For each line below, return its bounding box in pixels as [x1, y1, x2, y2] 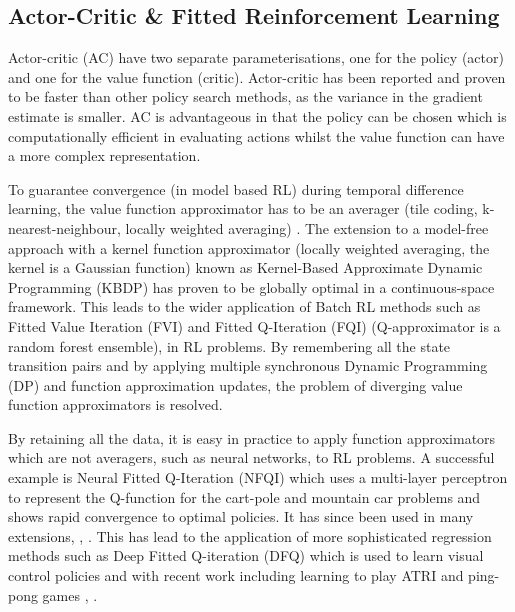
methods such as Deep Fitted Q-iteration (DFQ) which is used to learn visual [8, 545, 484, 566]
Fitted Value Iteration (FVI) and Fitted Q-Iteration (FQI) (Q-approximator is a [8, 315, 501, 336]
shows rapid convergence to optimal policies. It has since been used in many [8, 506, 474, 527]
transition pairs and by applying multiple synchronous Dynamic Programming [8, 355, 488, 376]
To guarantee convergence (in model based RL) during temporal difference [8, 178, 464, 199]
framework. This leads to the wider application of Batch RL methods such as [8, 296, 481, 317]
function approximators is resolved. [8, 394, 223, 415]
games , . [42, 584, 98, 605]
